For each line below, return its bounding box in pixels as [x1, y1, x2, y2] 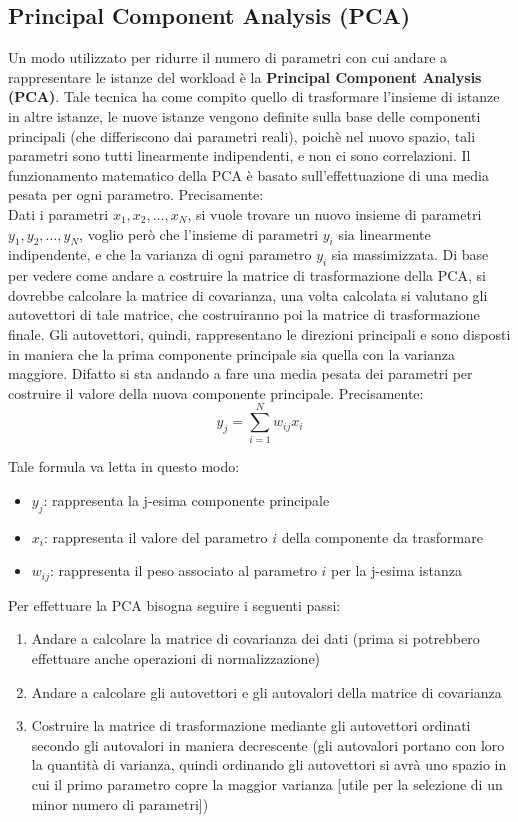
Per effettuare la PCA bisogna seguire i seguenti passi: [8, 594, 341, 615]
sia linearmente [338, 223, 431, 244]
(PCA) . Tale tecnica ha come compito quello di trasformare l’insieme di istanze [8, 86, 500, 107]
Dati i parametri [8, 203, 109, 224]
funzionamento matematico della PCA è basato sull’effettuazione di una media [8, 164, 489, 185]
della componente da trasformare [281, 526, 483, 547]
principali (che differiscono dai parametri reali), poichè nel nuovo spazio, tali [8, 125, 476, 146]
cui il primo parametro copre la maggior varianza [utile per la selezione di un [31, 774, 503, 795]
